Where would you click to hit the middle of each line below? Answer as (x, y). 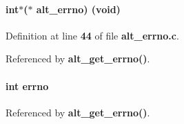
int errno (27, 86)
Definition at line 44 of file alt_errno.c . (92, 35)
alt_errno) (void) (78, 9)
